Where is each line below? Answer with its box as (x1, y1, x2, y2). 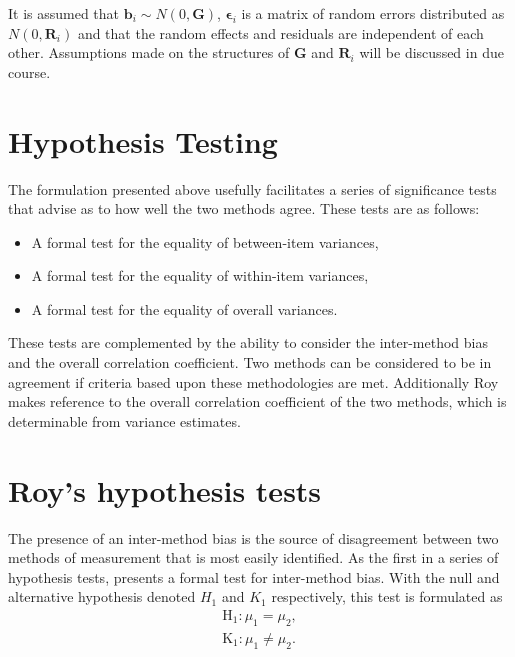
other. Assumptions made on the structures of (8, 42, 290, 63)
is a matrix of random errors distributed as (241, 3, 505, 23)
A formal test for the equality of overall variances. (31, 298, 338, 319)
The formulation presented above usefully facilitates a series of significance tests (8, 178, 497, 199)
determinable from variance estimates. (8, 410, 241, 431)
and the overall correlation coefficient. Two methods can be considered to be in (8, 352, 492, 373)
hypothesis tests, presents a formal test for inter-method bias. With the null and (8, 566, 500, 587)
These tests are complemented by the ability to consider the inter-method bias (8, 332, 488, 353)
